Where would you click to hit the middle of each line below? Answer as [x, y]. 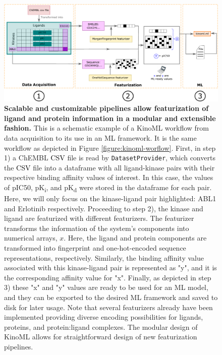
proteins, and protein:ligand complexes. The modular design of [101, 327]
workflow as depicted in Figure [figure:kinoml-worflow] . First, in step [110, 147]
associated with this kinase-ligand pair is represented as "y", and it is [110, 268]
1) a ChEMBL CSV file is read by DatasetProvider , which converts [110, 158]
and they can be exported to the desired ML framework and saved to [111, 297]
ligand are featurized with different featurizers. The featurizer [99, 218]
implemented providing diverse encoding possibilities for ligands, [104, 317]
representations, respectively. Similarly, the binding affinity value [104, 257]
